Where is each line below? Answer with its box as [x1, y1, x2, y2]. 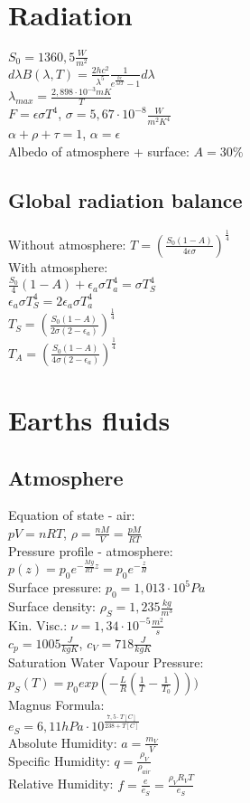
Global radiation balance [8, 185, 243, 213]
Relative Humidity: [8, 774, 114, 793]
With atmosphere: [8, 257, 108, 276]
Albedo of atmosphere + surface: [8, 141, 190, 160]
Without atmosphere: [8, 234, 126, 253]
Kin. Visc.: [8, 615, 68, 634]
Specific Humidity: [8, 751, 110, 770]
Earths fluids [8, 401, 171, 438]
